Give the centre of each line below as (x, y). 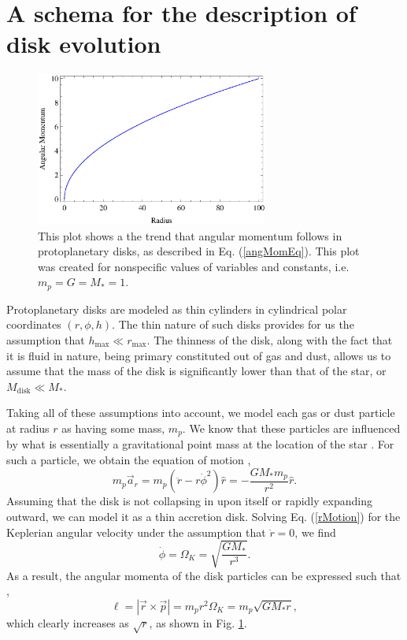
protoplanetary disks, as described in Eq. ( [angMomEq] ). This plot (199, 251)
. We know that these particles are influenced (291, 428)
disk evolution (84, 44)
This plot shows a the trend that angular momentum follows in (190, 235)
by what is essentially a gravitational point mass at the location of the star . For (200, 444)
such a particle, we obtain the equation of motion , (129, 459)
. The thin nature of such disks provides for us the (233, 324)
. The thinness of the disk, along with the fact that (270, 339)
